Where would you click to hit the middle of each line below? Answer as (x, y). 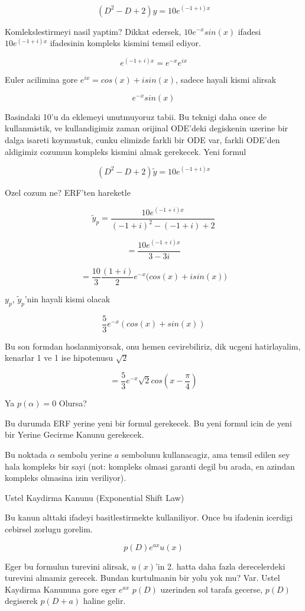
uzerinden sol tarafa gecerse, (212, 589)
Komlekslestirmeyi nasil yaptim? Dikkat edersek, (93, 31)
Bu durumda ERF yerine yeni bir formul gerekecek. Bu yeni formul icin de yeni (148, 423)
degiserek (21, 601)
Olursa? (73, 403)
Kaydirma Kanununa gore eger (61, 589)
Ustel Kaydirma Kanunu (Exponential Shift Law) (95, 497)
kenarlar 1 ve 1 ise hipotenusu (59, 358)
